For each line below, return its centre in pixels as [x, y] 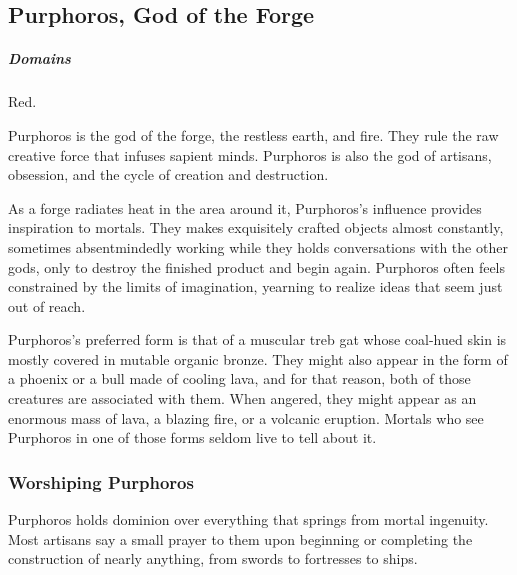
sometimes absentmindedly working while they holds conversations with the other [258, 246]
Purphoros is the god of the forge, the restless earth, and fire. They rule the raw [253, 134]
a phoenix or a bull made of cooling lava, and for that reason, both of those [239, 378]
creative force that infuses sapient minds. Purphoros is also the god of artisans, [250, 154]
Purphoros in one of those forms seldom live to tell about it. [192, 437]
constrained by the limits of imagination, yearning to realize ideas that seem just [255, 286]
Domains [39, 58]
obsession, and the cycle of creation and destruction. [168, 174]
